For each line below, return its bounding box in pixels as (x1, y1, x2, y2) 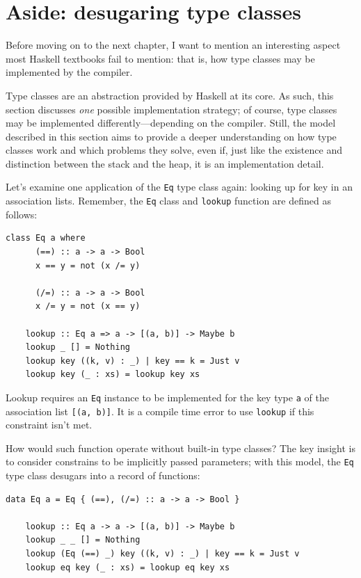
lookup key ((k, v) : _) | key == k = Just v (25, 355, 240, 366)
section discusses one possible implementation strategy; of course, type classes (6, 102, 337, 116)
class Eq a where (6, 233, 86, 243)
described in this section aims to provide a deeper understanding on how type (6, 129, 337, 143)
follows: (6, 207, 38, 221)
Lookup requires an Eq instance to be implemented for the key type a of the (6, 390, 329, 404)
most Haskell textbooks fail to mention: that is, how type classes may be (6, 51, 315, 65)
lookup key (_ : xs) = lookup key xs (25, 369, 200, 380)
